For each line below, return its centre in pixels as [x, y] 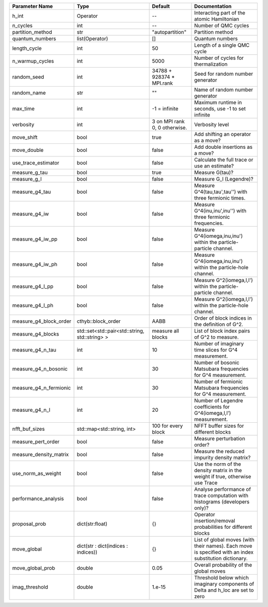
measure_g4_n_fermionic [42, 388]
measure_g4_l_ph [33, 305]
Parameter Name [33, 6]
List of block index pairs [222, 331]
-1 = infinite [165, 109]
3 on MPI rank [168, 121]
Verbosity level [212, 124]
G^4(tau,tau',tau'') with [221, 192]
